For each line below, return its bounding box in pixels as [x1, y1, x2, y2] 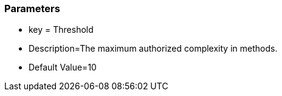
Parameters [4, 2, 60, 15]
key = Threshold [29, 24, 94, 35]
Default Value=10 [29, 62, 97, 73]
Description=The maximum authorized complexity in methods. [29, 43, 278, 54]
